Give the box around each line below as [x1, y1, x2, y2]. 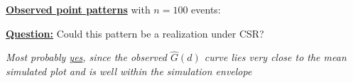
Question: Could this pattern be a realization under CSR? [6, 26, 264, 40]
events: [191, 2, 221, 16]
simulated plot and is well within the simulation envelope [6, 64, 252, 78]
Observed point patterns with [6, 2, 151, 16]
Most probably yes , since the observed [6, 50, 167, 65]
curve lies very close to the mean [204, 50, 347, 65]
